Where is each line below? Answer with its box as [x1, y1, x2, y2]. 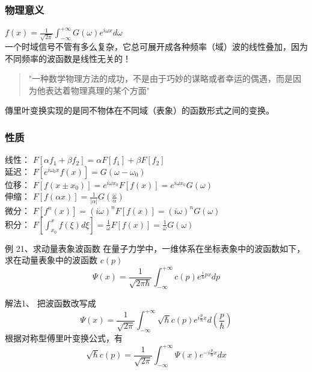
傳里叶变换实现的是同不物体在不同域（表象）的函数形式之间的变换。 [5, 104, 274, 117]
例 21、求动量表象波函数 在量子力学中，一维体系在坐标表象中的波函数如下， [5, 242, 305, 254]
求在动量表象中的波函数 [5, 254, 97, 266]
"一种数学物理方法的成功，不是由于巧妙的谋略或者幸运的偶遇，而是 [28, 72, 293, 85]
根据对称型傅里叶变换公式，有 [5, 331, 123, 344]
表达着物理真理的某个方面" [45, 84, 150, 96]
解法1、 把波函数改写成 [5, 297, 96, 309]
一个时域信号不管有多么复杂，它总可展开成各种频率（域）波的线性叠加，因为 [5, 40, 308, 52]
